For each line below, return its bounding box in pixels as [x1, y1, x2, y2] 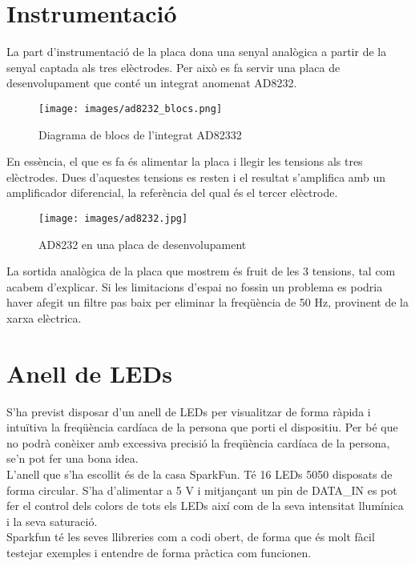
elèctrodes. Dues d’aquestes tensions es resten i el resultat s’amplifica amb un [6, 168, 386, 185]
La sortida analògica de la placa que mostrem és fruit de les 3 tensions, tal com [6, 263, 396, 279]
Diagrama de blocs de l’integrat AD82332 [38, 126, 242, 143]
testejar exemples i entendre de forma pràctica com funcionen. [6, 544, 312, 561]
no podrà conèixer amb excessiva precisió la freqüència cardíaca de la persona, [6, 434, 390, 451]
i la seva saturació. [6, 512, 98, 529]
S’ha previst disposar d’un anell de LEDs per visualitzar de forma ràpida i [6, 403, 371, 419]
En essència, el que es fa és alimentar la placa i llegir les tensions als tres [6, 153, 363, 170]
